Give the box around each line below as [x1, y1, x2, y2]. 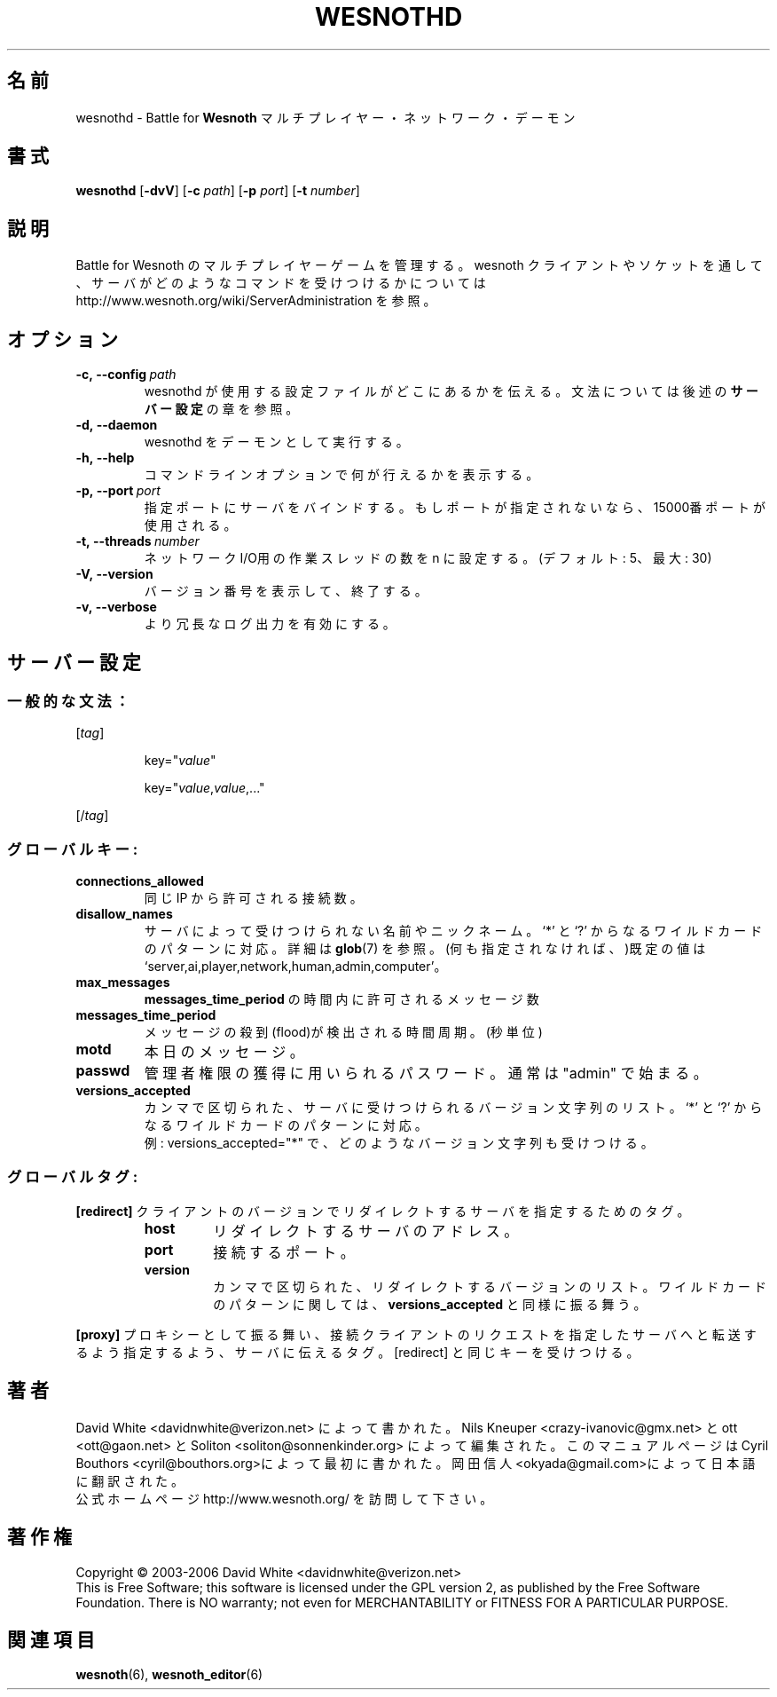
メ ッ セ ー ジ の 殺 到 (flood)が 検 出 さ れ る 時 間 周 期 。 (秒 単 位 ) [144, 1024, 543, 1040]
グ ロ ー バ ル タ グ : [7, 1168, 138, 1187]
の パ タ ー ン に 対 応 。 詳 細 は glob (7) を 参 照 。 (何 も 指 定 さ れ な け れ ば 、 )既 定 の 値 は [144, 941, 706, 957]
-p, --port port [75, 483, 161, 499]
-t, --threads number [75, 533, 200, 549]
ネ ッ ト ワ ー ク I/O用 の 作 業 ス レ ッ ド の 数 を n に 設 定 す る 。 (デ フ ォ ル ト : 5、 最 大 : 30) [144, 550, 712, 566]
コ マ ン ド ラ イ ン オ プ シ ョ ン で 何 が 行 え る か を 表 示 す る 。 [144, 467, 539, 483]
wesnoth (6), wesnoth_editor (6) [75, 1667, 263, 1683]
